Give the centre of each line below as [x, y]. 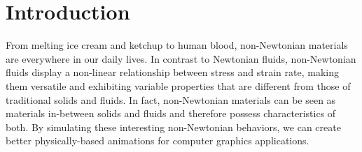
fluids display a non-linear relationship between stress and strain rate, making [172, 72]
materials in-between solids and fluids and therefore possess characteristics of [171, 113]
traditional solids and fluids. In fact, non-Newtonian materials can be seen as [171, 99]
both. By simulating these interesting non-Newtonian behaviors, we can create [173, 127]
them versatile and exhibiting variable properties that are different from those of [178, 85]
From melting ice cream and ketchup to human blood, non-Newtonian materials [177, 45]
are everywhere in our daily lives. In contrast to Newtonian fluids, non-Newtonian [181, 58]
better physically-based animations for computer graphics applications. [158, 140]
